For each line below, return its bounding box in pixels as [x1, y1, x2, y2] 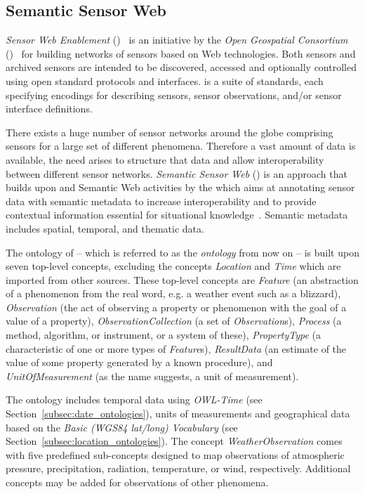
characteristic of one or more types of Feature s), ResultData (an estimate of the [6, 341, 347, 356]
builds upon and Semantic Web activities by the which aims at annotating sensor [6, 180, 355, 195]
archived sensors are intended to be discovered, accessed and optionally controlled [6, 60, 357, 74]
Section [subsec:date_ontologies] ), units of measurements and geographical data [6, 406, 350, 421]
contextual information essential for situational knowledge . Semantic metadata [6, 207, 348, 222]
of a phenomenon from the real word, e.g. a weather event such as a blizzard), [6, 286, 341, 301]
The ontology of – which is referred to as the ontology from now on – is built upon [6, 245, 359, 259]
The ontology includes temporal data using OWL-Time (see [6, 392, 263, 407]
